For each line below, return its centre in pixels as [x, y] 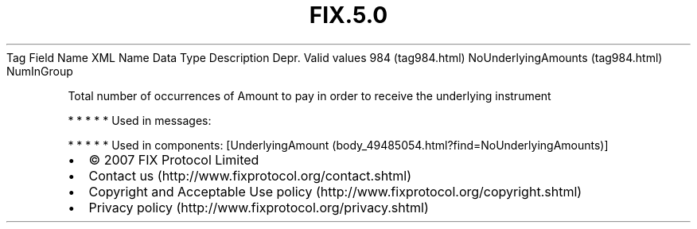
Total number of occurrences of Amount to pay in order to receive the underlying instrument [310, 95]
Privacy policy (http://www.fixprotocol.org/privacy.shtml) [259, 207]
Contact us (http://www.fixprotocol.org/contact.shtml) [250, 175]
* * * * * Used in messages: [140, 120]
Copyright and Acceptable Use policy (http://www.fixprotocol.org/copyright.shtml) [335, 191]
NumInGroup [40, 71]
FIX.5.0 [348, 15]
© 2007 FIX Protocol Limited [174, 159]
